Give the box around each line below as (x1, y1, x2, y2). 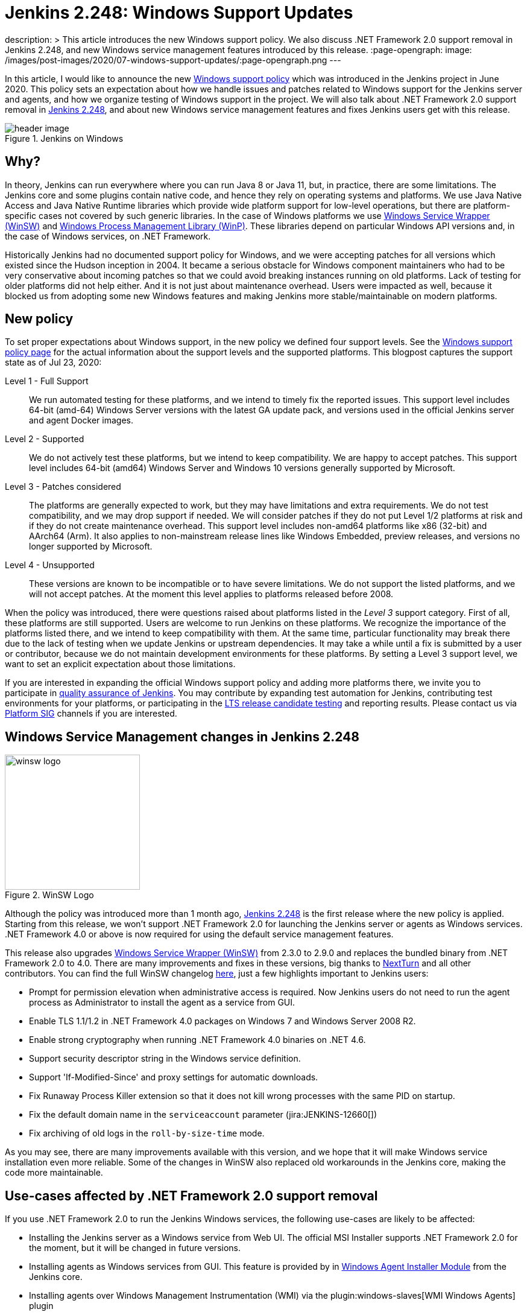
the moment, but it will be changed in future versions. (29, 1243, 241, 1253)
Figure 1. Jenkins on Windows (5, 133, 124, 144)
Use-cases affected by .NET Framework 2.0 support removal (5, 1188, 378, 1203)
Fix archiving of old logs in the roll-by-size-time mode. (29, 1128, 265, 1139)
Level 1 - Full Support (5, 376, 89, 387)
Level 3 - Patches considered (5, 481, 121, 492)
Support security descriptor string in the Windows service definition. (29, 1053, 301, 1064)
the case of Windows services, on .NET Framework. (5, 230, 211, 241)
